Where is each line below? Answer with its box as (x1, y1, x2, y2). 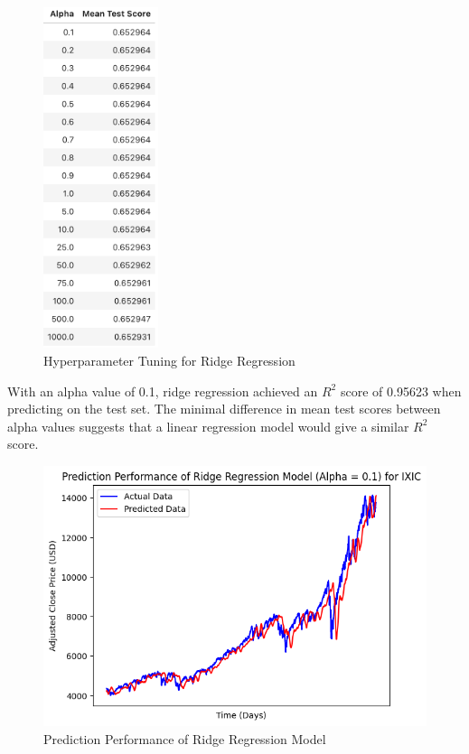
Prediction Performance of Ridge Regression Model (43, 729, 326, 748)
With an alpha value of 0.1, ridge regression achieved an (7, 381, 318, 400)
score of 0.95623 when (340, 381, 462, 400)
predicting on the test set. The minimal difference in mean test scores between (7, 399, 441, 418)
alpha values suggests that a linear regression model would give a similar (7, 416, 409, 435)
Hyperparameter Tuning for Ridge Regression (43, 350, 295, 369)
